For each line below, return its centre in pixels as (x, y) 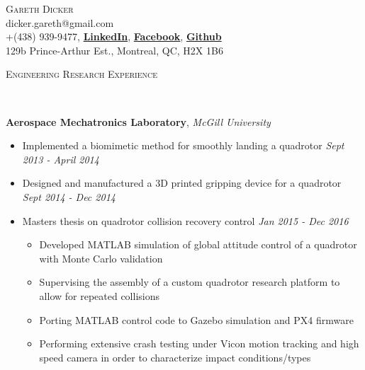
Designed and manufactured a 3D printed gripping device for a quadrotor (182, 183)
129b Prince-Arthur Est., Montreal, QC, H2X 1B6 (114, 50)
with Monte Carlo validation (101, 258)
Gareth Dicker (40, 8)
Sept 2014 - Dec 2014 (69, 196)
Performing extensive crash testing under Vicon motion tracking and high (199, 343)
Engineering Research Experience (82, 74)
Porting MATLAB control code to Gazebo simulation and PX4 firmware (196, 319)
